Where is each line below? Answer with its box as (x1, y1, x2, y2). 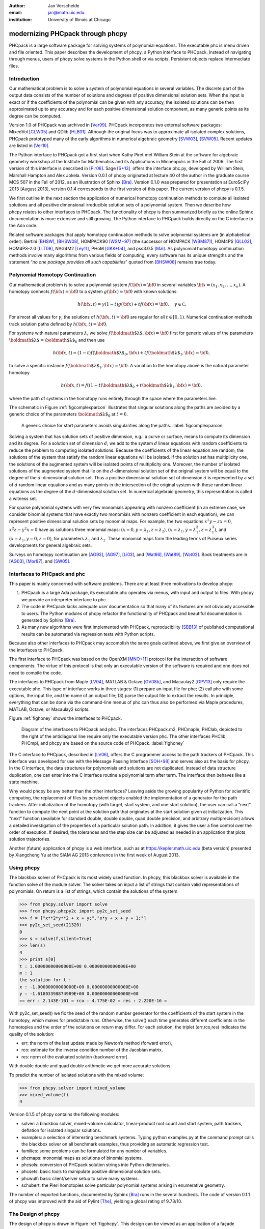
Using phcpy (9, 864, 40, 871)
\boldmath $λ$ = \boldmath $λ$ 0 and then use (9, 337, 105, 344)
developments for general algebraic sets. (9, 542, 92, 548)
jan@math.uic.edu (48, 10, 84, 16)
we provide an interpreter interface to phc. (21, 596, 107, 602)
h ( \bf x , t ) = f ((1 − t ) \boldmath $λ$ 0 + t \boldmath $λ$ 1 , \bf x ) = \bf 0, (60, 382, 202, 389)
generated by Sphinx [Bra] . (21, 617, 76, 623)
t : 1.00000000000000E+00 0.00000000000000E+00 (19, 964, 136, 969)
